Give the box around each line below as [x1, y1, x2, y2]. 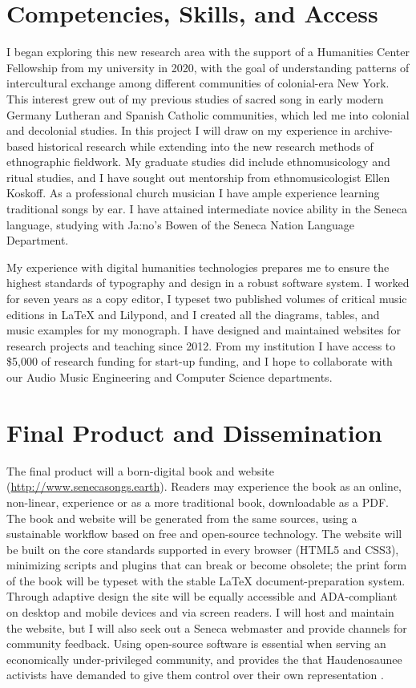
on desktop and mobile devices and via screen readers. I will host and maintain [6, 604, 394, 621]
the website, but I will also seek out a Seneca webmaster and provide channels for [6, 619, 407, 636]
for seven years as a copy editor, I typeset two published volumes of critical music [6, 290, 407, 307]
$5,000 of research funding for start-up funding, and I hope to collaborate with [6, 353, 393, 370]
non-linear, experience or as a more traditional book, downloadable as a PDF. [6, 493, 389, 510]
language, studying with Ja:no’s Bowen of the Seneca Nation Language [6, 216, 354, 233]
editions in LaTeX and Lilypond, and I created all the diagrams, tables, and [6, 306, 380, 322]
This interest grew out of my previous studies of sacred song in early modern [6, 90, 384, 107]
